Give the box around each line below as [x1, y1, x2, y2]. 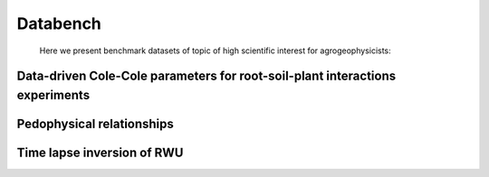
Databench [16, 14, 101, 33]
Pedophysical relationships [16, 116, 174, 131]
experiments [16, 87, 91, 103]
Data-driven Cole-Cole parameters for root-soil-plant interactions [16, 69, 397, 84]
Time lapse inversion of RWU [16, 144, 184, 160]
